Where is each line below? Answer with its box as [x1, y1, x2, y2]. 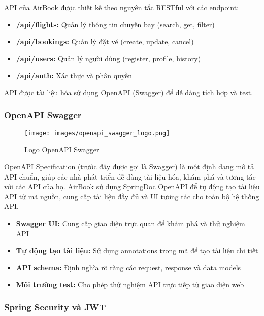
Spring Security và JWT [4, 300, 106, 313]
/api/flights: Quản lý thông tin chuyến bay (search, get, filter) [16, 19, 215, 29]
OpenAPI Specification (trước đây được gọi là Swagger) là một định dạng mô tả [4, 161, 254, 172]
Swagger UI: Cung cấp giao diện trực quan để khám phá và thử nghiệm [16, 218, 245, 228]
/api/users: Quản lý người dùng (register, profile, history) [16, 53, 201, 63]
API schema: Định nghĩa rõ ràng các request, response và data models [16, 262, 241, 272]
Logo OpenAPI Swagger [24, 144, 100, 155]
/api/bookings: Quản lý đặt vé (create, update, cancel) [16, 36, 194, 47]
